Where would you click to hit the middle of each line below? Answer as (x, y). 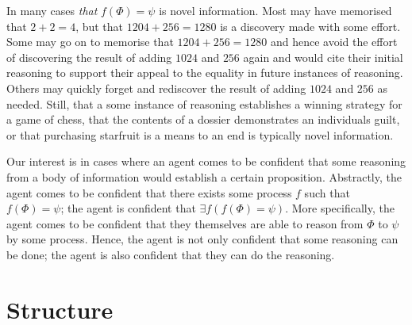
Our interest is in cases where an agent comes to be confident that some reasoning (206, 161)
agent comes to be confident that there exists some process (149, 192)
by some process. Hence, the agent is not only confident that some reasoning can (202, 239)
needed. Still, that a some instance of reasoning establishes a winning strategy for (204, 103)
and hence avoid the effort (334, 42)
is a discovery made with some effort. (310, 26)
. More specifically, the (340, 208)
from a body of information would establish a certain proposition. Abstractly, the (204, 176)
